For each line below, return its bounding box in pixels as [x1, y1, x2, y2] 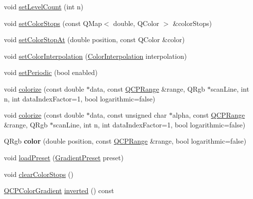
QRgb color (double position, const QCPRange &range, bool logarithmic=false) [4, 136, 247, 146]
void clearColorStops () [4, 169, 74, 179]
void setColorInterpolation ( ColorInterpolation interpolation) [4, 50, 187, 61]
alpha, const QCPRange [172, 110, 245, 120]
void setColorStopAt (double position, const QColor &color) [4, 34, 185, 45]
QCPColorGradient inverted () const [4, 185, 114, 196]
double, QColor [113, 18, 159, 28]
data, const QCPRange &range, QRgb [90, 83, 205, 94]
